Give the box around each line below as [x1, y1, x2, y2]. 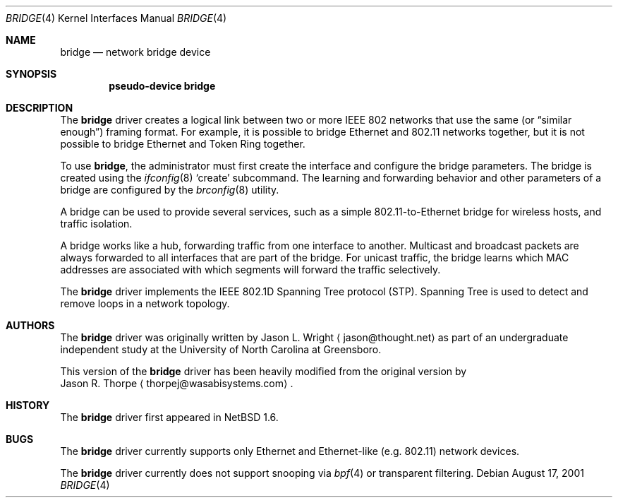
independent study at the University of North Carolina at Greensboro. [60, 343, 382, 355]
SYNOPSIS [6, 68, 57, 80]
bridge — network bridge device [60, 46, 211, 58]
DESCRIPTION [6, 102, 73, 114]
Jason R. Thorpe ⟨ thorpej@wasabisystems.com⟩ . [60, 377, 293, 389]
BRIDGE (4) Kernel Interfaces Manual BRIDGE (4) [6, 12, 227, 24]
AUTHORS [6, 319, 55, 331]
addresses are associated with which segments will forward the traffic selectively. [60, 264, 441, 276]
